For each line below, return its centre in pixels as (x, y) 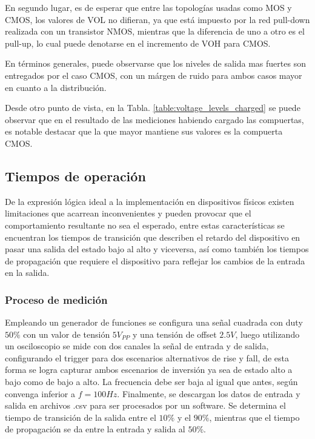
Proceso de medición (56, 299)
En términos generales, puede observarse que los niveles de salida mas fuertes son (155, 63)
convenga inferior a (40, 393)
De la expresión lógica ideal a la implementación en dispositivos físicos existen (150, 201)
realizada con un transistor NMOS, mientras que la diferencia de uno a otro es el (155, 31)
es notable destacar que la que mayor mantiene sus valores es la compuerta (144, 131)
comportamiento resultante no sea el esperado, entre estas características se (145, 225)
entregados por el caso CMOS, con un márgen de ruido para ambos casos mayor (154, 75)
